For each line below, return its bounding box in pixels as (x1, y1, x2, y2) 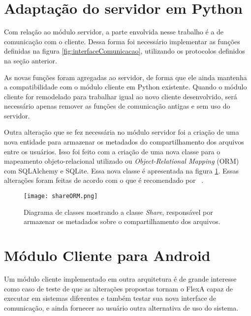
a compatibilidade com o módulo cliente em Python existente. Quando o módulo (4, 82, 247, 92)
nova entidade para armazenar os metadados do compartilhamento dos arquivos (4, 137, 244, 147)
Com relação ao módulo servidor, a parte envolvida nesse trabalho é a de (4, 27, 224, 37)
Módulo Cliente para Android (4, 245, 211, 265)
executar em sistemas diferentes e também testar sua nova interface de (4, 293, 217, 303)
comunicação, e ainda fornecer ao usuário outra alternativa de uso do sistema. (4, 302, 239, 313)
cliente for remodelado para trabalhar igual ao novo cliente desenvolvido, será (4, 91, 237, 101)
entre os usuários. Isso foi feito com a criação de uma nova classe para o (4, 146, 220, 156)
